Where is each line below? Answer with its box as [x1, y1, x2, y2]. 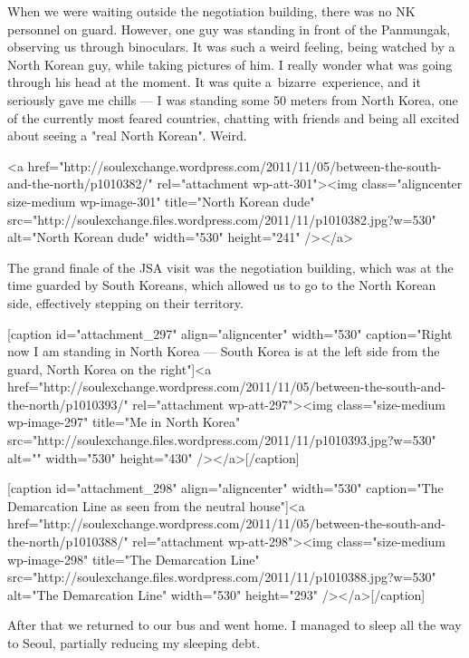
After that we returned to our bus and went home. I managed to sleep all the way [7, 615, 462, 634]
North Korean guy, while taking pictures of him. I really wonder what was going [7, 54, 453, 73]
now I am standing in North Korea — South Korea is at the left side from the [7, 342, 440, 361]
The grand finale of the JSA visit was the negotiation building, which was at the [7, 257, 454, 276]
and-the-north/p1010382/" [7, 174, 153, 193]
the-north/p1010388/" [7, 532, 129, 551]
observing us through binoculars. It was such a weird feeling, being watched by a [7, 37, 455, 56]
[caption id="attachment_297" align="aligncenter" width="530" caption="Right [7, 324, 453, 343]
